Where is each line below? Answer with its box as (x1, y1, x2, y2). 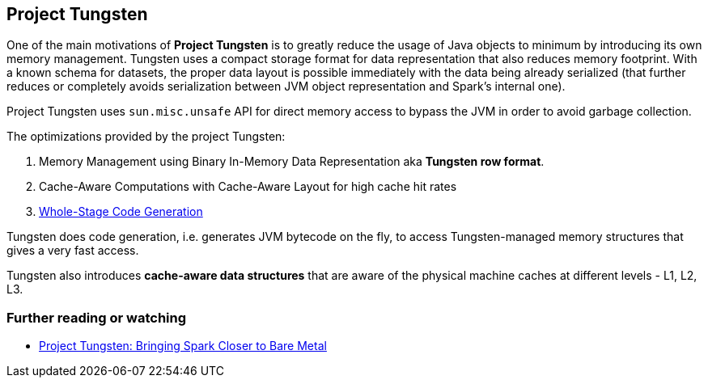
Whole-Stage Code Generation (39, 205, 203, 219)
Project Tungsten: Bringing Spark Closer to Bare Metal (39, 339, 327, 353)
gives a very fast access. (6, 243, 139, 258)
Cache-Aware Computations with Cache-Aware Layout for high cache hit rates (39, 179, 457, 194)
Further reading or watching (6, 309, 187, 326)
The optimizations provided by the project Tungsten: (6, 129, 286, 144)
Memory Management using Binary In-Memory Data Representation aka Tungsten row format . (39, 154, 545, 169)
